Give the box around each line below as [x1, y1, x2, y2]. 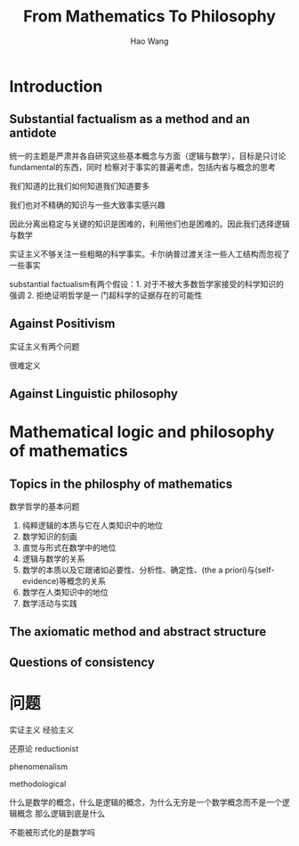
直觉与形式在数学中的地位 [21, 542, 117, 553]
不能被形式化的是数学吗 [9, 826, 95, 837]
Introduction [9, 76, 103, 96]
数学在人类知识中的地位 [21, 587, 109, 597]
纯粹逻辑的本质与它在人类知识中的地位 [21, 520, 163, 530]
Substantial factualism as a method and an [9, 111, 251, 127]
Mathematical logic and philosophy [9, 422, 275, 442]
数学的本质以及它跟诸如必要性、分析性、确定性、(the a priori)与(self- [21, 564, 275, 575]
